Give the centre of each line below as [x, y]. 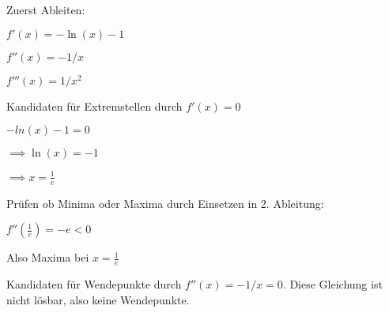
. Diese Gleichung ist [332, 284]
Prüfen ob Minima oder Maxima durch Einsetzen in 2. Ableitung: [165, 203]
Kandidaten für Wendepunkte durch [94, 284]
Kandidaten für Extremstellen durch [94, 106]
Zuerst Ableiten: [46, 9]
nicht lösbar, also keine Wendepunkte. [98, 299]
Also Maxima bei [48, 257]
